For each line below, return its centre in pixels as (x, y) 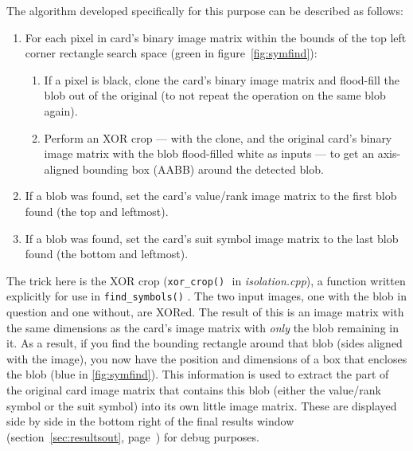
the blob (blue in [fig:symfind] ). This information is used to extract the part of (198, 374)
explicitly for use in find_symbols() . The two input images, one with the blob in (206, 296)
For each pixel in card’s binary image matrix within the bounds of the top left (216, 37)
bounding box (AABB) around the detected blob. (203, 169)
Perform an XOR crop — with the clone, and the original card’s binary (218, 137)
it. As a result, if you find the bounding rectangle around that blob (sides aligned (205, 343)
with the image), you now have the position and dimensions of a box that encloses (207, 358)
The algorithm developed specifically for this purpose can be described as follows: (205, 10)
